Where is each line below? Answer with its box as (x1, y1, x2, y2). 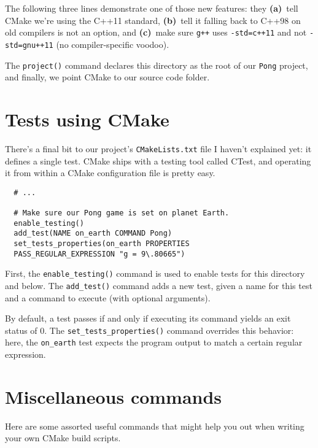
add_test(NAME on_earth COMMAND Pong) (14, 229, 173, 238)
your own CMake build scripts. (5, 431, 121, 444)
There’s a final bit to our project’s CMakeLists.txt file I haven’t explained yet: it (5, 142, 312, 155)
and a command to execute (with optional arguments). (5, 291, 211, 304)
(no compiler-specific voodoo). (56, 37, 169, 50)
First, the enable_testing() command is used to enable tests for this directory (5, 267, 305, 280)
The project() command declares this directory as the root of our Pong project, (5, 58, 308, 71)
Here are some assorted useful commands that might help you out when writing (5, 419, 304, 432)
